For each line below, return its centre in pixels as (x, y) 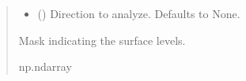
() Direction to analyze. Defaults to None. (139, 13)
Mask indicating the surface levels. (102, 40)
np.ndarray (45, 66)
